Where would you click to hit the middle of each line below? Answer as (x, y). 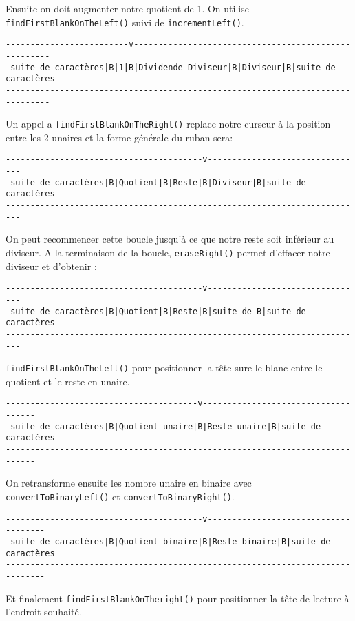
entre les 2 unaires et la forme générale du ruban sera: (119, 137)
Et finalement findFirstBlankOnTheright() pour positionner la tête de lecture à (177, 598)
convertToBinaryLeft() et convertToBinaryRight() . (120, 496)
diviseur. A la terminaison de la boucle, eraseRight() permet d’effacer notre (168, 252)
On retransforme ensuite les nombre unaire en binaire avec (129, 483)
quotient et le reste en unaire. (68, 381)
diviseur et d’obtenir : (51, 266)
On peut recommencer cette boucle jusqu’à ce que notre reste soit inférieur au (170, 239)
